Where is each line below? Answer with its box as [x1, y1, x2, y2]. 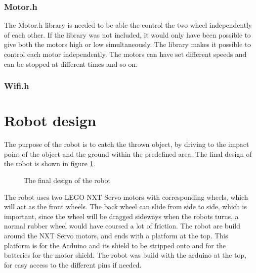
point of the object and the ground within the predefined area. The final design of [4, 148, 252, 159]
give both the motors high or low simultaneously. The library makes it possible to [4, 39, 251, 49]
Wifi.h [4, 80, 29, 92]
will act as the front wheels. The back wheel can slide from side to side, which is [4, 201, 247, 212]
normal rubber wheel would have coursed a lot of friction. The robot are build [4, 221, 240, 231]
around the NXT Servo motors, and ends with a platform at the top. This [4, 230, 228, 240]
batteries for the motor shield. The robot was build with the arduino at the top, [4, 250, 247, 260]
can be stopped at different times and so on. [4, 58, 138, 69]
